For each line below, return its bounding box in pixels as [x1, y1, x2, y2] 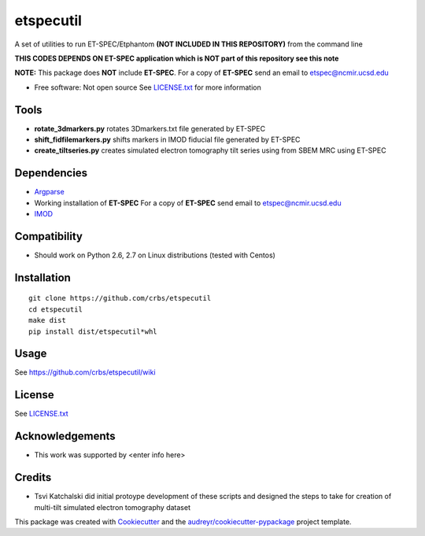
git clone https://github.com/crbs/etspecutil [28, 294, 212, 303]
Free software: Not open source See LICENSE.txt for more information [34, 83, 261, 92]
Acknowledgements [14, 430, 116, 443]
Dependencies [14, 166, 88, 180]
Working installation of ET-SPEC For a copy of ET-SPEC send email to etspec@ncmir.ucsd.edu [34, 198, 342, 208]
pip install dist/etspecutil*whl [28, 327, 157, 336]
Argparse [34, 187, 65, 197]
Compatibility [14, 229, 83, 243]
